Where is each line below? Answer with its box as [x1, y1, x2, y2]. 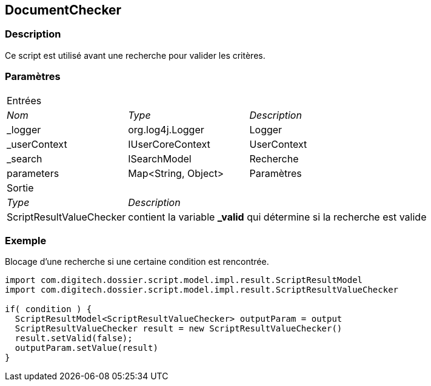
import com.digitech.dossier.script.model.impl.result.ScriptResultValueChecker [5, 285, 399, 295]
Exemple [5, 234, 47, 247]
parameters [7, 167, 59, 179]
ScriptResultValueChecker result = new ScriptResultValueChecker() [15, 324, 342, 334]
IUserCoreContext [128, 138, 210, 150]
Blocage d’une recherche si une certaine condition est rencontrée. [5, 256, 269, 267]
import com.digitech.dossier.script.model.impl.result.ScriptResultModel [5, 275, 363, 285]
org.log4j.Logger [128, 123, 204, 136]
